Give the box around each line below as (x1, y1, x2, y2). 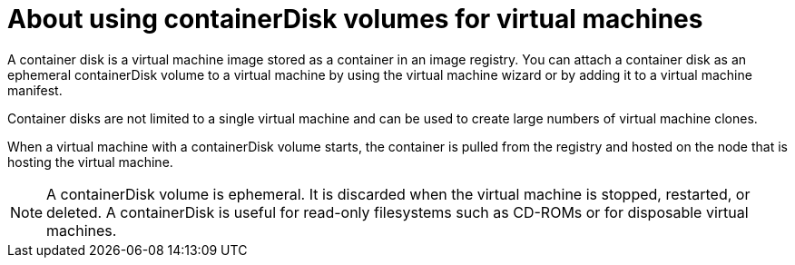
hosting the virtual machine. (7, 153, 173, 170)
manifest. (7, 82, 63, 98)
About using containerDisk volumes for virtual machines (7, 4, 703, 34)
